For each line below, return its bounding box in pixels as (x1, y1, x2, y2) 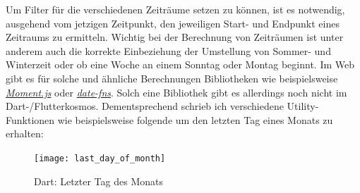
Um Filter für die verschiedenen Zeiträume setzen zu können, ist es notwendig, (6, 2, 345, 16)
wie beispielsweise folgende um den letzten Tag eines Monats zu (57, 112, 333, 127)
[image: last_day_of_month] (34, 153, 166, 163)
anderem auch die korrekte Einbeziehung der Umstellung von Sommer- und (6, 43, 331, 58)
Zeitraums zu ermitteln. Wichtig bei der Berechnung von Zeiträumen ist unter (6, 30, 344, 44)
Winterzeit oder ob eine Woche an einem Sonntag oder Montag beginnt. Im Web (6, 57, 355, 72)
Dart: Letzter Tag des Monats (34, 173, 163, 188)
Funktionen (6, 112, 55, 127)
